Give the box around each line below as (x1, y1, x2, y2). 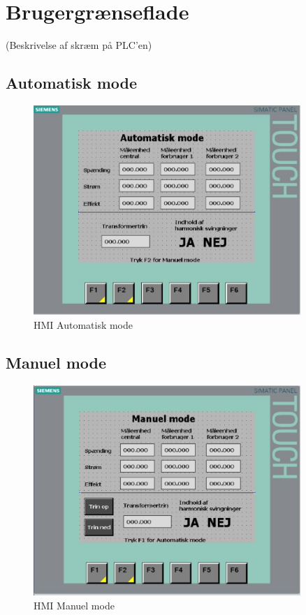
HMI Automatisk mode (34, 317, 133, 332)
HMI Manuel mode (34, 598, 115, 612)
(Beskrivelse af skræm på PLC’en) (6, 38, 152, 52)
